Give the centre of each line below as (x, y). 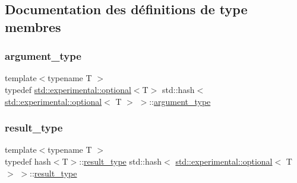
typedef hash (28, 161)
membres (33, 26)
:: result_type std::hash (121, 161)
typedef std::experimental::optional (68, 89)
